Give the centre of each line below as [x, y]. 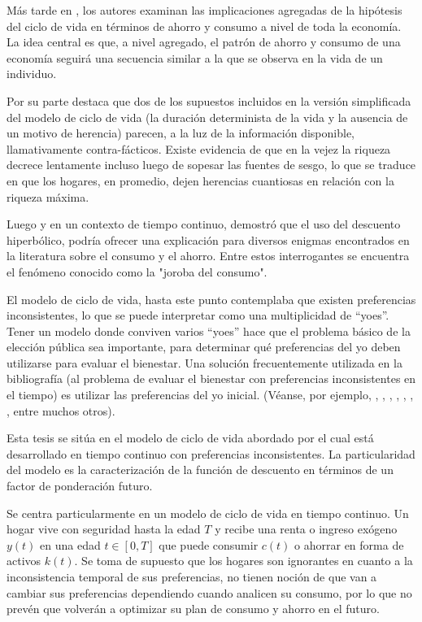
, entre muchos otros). [61, 410]
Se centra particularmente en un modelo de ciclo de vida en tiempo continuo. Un [208, 513]
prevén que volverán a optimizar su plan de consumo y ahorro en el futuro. [193, 609]
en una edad [70, 544]
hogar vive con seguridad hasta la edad [104, 529]
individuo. [32, 74]
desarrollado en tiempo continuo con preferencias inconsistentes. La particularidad [211, 453]
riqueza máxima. [48, 196]
